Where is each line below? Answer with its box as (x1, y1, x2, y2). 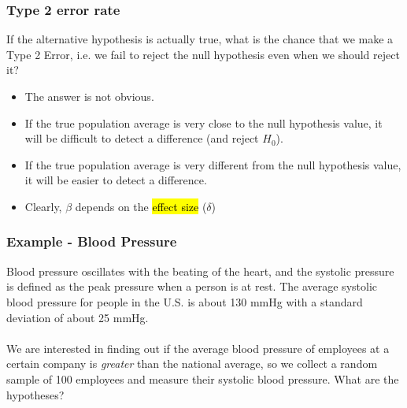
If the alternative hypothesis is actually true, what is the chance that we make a (6, 31, 394, 47)
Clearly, (24, 198, 62, 214)
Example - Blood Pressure (6, 232, 177, 251)
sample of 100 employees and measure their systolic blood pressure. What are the (6, 370, 399, 387)
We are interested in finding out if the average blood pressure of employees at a (6, 339, 390, 356)
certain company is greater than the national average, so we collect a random (6, 355, 378, 372)
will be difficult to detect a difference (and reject (24, 130, 259, 147)
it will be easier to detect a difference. (24, 172, 207, 188)
